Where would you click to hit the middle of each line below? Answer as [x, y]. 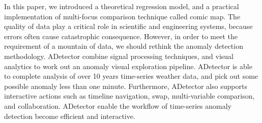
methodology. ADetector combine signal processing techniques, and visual [119, 56]
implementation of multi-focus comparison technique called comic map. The [122, 16]
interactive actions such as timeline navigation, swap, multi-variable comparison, [129, 96]
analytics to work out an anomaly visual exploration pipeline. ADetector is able [128, 66]
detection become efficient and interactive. [70, 116]
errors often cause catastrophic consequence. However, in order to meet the [121, 36]
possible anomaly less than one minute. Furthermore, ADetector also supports [126, 86]
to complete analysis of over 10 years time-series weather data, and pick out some [131, 76]
